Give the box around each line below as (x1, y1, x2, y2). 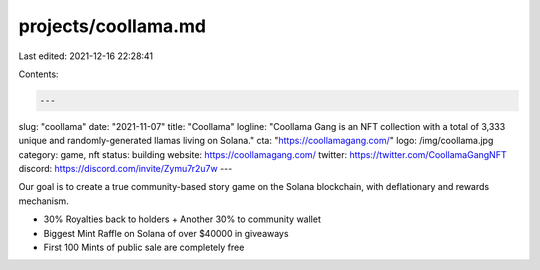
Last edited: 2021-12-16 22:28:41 (18, 50, 154, 62)
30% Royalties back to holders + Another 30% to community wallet (43, 213, 322, 225)
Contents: (18, 68, 59, 80)
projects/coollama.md (18, 15, 207, 37)
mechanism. (18, 195, 69, 207)
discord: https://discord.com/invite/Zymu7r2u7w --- (18, 163, 233, 175)
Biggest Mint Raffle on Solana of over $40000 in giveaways (43, 227, 289, 239)
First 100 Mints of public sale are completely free (43, 241, 245, 254)
